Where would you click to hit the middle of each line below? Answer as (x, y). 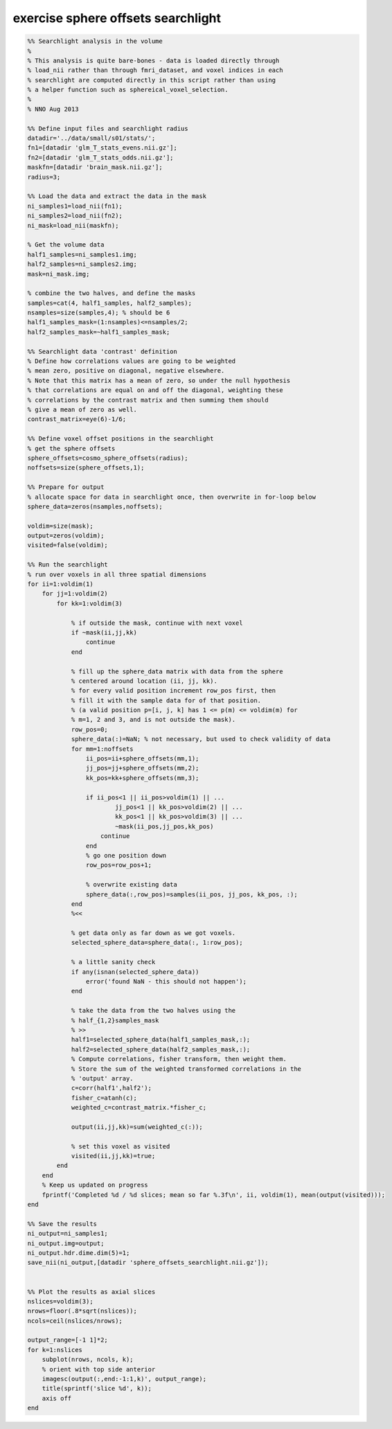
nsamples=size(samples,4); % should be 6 (99, 313)
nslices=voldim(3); (60, 1301)
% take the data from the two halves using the (153, 1011)
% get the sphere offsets (71, 448)
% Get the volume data (66, 245)
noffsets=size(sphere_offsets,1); (86, 468)
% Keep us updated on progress (95, 1185)
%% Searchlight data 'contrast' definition (103, 351)
